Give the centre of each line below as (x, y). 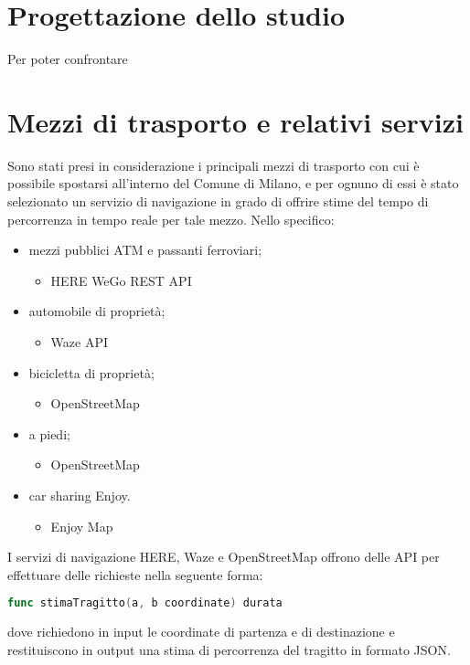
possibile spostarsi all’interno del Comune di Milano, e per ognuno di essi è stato (233, 183)
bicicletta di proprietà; (91, 372)
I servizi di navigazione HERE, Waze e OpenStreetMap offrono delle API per (224, 557)
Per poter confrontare (68, 59)
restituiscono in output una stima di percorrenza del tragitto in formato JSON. (229, 649)
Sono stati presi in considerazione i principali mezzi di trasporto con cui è (214, 165)
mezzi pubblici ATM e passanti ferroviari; (145, 250)
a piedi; (49, 433)
